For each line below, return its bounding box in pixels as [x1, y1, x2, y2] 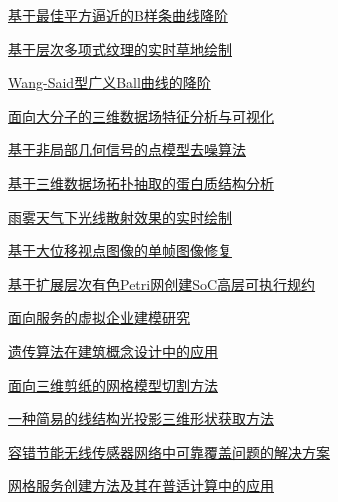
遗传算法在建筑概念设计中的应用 [8, 340, 218, 361]
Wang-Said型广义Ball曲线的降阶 [8, 72, 211, 93]
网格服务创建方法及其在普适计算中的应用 [8, 475, 274, 496]
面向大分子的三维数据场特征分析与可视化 [8, 105, 274, 126]
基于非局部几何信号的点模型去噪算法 [8, 139, 246, 160]
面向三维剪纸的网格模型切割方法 [8, 374, 218, 395]
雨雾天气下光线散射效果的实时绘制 [8, 206, 232, 227]
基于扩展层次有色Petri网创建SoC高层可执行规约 [8, 273, 316, 294]
